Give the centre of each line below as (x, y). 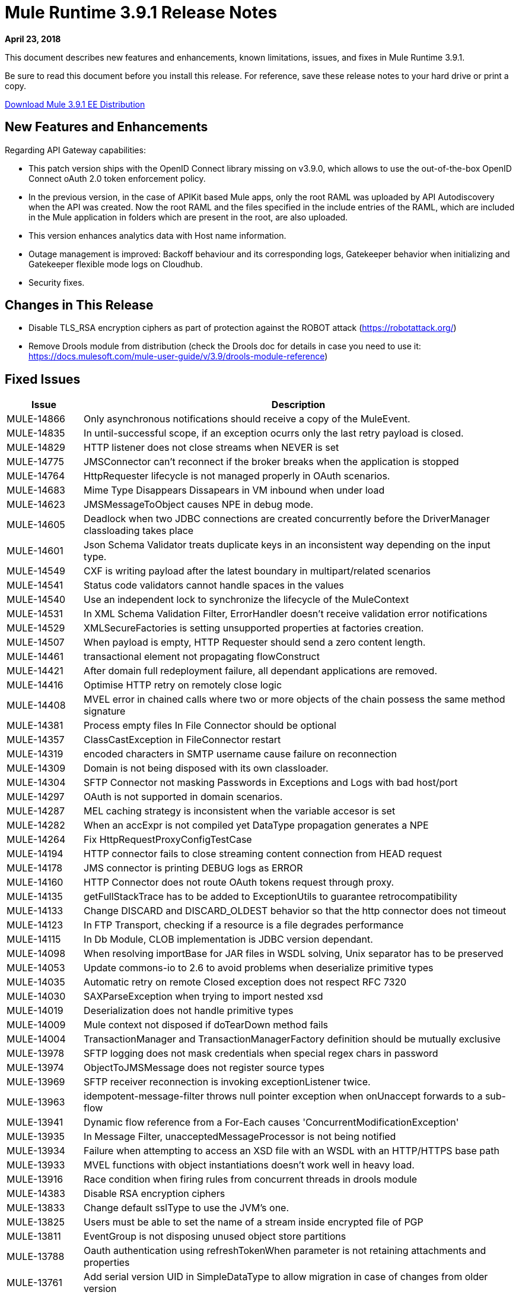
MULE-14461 (35, 657)
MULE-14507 (36, 642)
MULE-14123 (35, 925)
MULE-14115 (34, 939)
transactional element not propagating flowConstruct (202, 657)
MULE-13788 (36, 1257)
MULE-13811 (34, 1236)
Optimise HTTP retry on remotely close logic (183, 685)
